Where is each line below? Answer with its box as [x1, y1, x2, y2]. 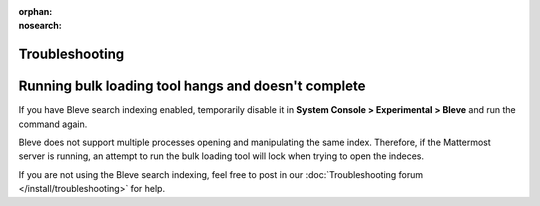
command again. [18, 118, 88, 130]
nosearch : [18, 20, 62, 32]
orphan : [18, 6, 53, 17]
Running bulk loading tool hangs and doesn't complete [18, 78, 366, 95]
